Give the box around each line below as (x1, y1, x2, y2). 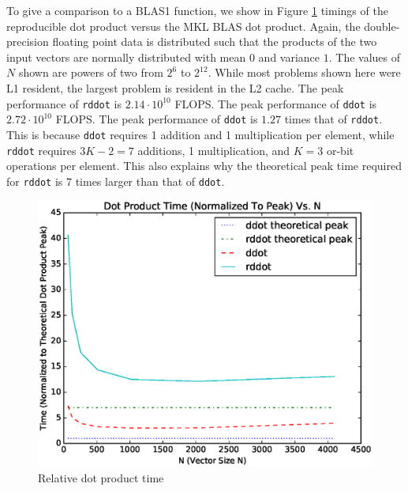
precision (6, 33, 49, 50)
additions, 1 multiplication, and (137, 142, 290, 158)
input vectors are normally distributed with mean (6, 48, 246, 65)
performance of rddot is (6, 95, 122, 111)
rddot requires (6, 142, 77, 158)
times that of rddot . (284, 111, 383, 127)
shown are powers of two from (18, 64, 163, 81)
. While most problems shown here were (208, 64, 401, 81)
